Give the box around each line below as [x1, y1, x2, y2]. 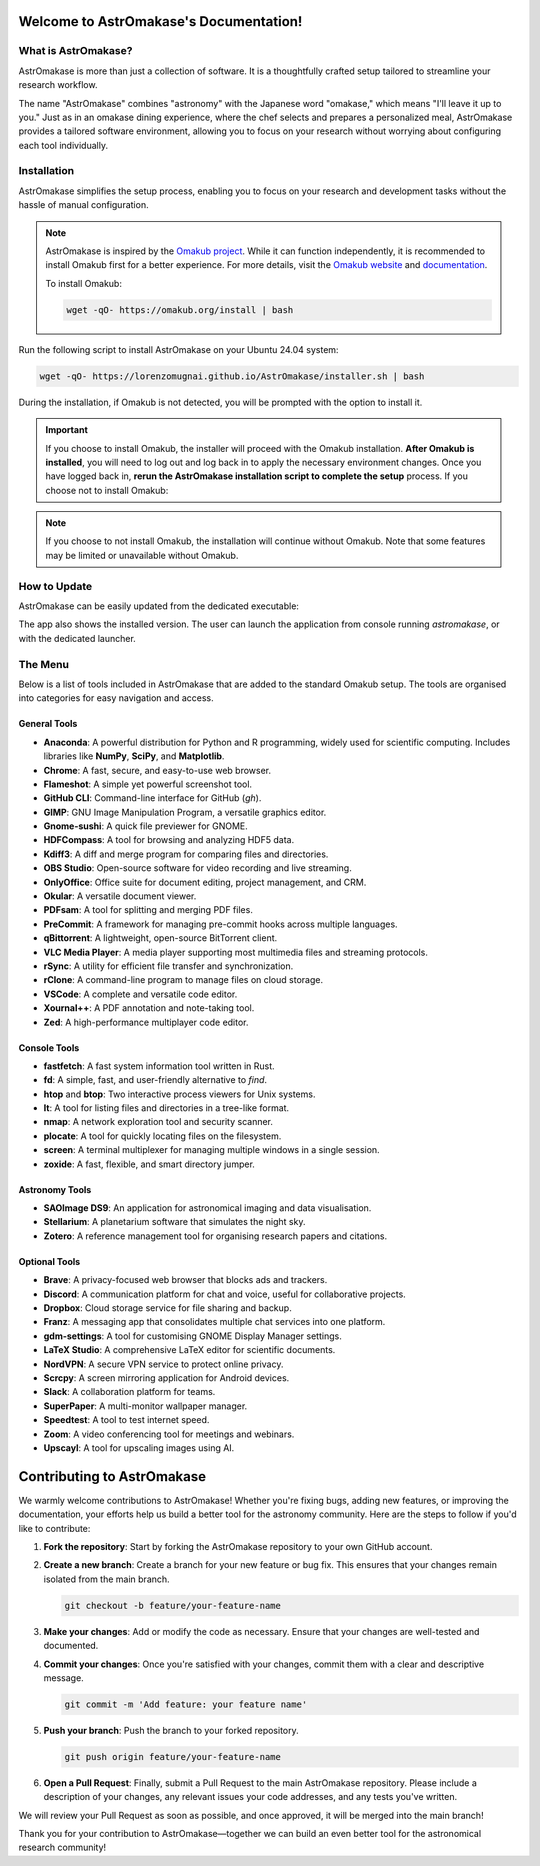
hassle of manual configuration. [18, 199, 149, 211]
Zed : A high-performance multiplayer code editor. [43, 1016, 249, 1028]
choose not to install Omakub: [45, 484, 169, 496]
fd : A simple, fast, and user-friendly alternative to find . [43, 1074, 268, 1086]
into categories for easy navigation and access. [18, 692, 214, 704]
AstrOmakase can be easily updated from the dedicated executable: [18, 600, 300, 612]
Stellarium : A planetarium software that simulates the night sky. [43, 1216, 306, 1228]
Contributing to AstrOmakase [18, 1468, 207, 1485]
